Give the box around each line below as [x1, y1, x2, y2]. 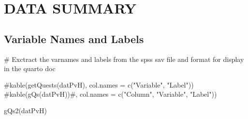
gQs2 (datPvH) [4, 105, 47, 115]
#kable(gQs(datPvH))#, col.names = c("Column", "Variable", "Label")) [4, 89, 217, 99]
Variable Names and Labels [4, 31, 144, 46]
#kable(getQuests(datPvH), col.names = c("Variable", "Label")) [4, 79, 194, 89]
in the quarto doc [4, 63, 56, 74]
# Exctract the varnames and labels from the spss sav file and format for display [4, 54, 244, 64]
